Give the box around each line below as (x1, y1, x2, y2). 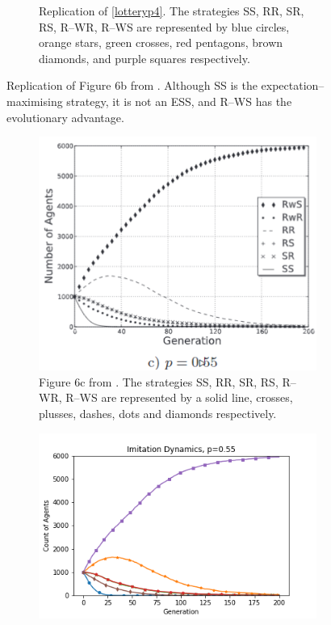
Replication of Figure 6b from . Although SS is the (6, 77, 258, 94)
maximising (6, 92, 63, 109)
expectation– (261, 77, 325, 94)
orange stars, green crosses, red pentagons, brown (39, 34, 283, 51)
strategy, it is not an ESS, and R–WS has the (66, 92, 292, 109)
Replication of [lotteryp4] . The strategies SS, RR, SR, (39, 2, 304, 19)
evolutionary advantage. (6, 108, 124, 125)
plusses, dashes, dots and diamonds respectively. (39, 405, 277, 422)
